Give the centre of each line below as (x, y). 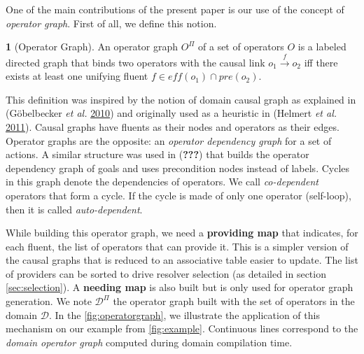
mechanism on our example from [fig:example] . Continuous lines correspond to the (182, 328)
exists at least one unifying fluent (77, 76)
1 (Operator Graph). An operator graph (92, 47)
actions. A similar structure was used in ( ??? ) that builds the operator (157, 154)
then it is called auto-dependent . (74, 209)
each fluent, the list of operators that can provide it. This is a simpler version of (177, 246)
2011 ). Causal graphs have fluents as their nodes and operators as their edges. (173, 126)
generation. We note (49, 301)
